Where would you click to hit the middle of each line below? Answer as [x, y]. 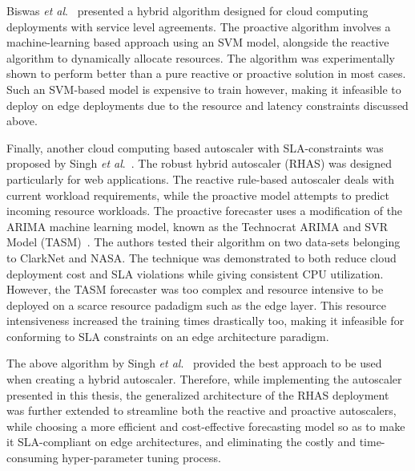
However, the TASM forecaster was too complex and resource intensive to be [195, 289]
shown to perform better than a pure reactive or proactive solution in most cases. [206, 73]
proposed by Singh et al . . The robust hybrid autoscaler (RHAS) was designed [199, 163]
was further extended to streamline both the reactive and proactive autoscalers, [201, 410]
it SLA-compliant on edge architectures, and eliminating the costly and [181, 442]
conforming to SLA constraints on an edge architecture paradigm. [168, 336]
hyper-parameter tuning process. [141, 458]
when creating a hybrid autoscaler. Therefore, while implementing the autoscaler [204, 379]
